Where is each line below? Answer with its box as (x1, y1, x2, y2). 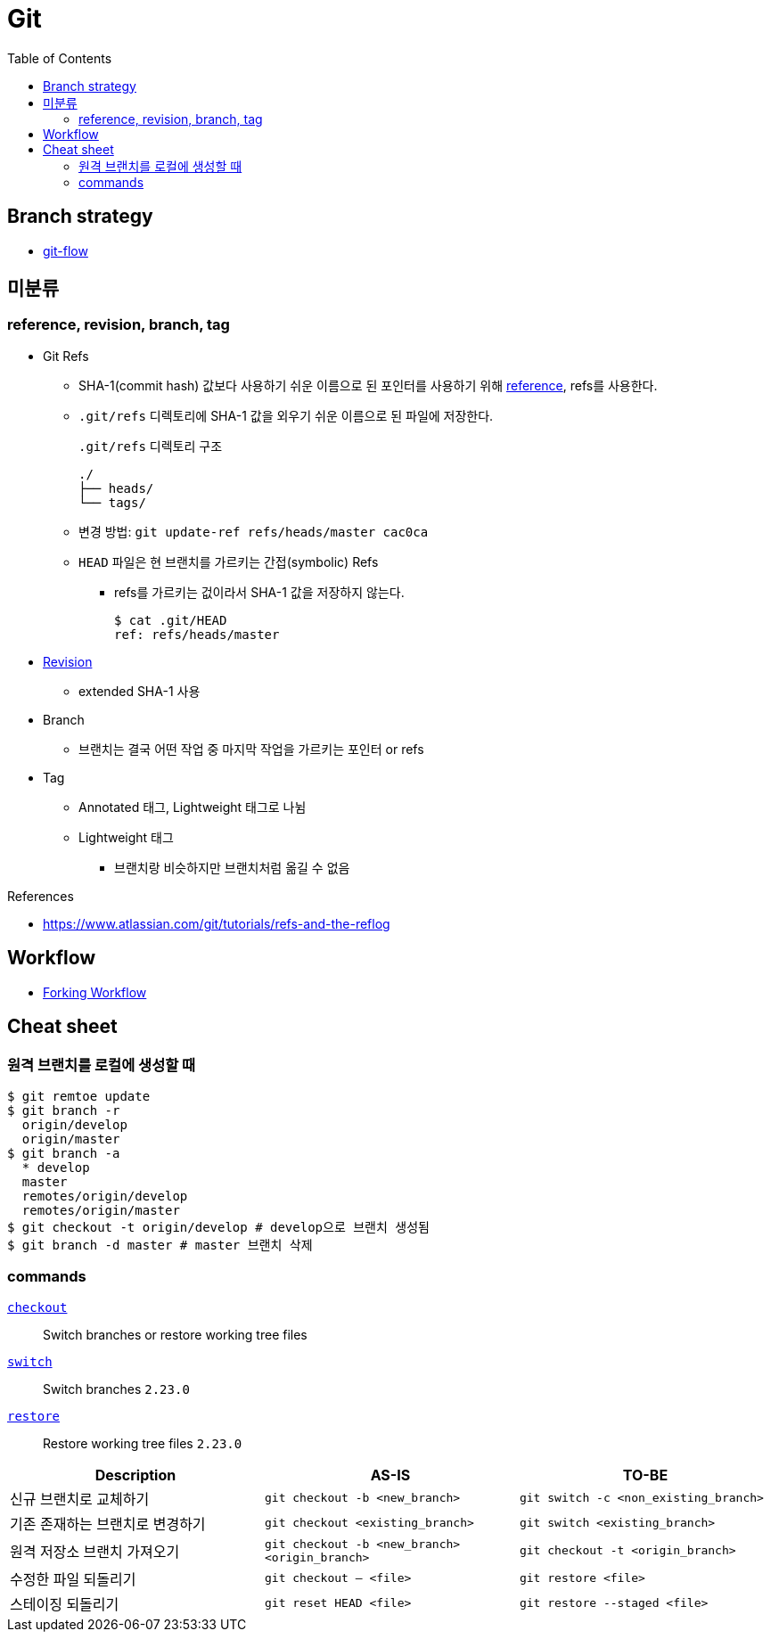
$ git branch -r (7, 1102, 120, 1118)
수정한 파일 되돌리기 (10, 1569, 136, 1588)
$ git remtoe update (7, 1088, 151, 1103)
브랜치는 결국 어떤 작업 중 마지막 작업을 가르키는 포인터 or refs (78, 741, 424, 757)
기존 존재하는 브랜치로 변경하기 (10, 1514, 206, 1533)
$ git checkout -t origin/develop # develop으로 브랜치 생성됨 (7, 1219, 430, 1234)
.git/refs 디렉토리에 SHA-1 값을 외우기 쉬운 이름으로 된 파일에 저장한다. (78, 407, 494, 423)
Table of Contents (7, 50, 112, 66)
